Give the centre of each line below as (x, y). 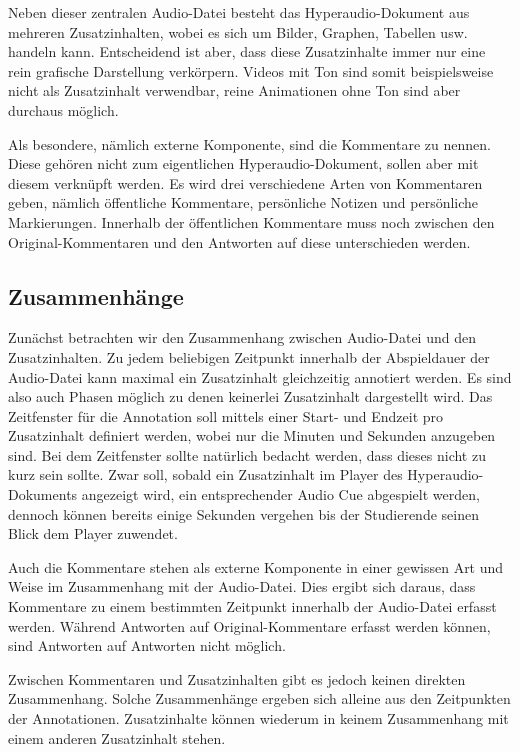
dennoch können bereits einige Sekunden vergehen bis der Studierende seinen (243, 513)
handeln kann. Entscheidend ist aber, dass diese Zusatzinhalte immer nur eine (247, 51)
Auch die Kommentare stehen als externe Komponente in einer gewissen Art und (256, 566)
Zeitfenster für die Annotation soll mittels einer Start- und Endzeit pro (226, 415)
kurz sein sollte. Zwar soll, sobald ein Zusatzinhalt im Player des (205, 474)
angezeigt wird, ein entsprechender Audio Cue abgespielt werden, (280, 494)
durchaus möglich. (63, 109)
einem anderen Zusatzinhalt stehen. (117, 737)
